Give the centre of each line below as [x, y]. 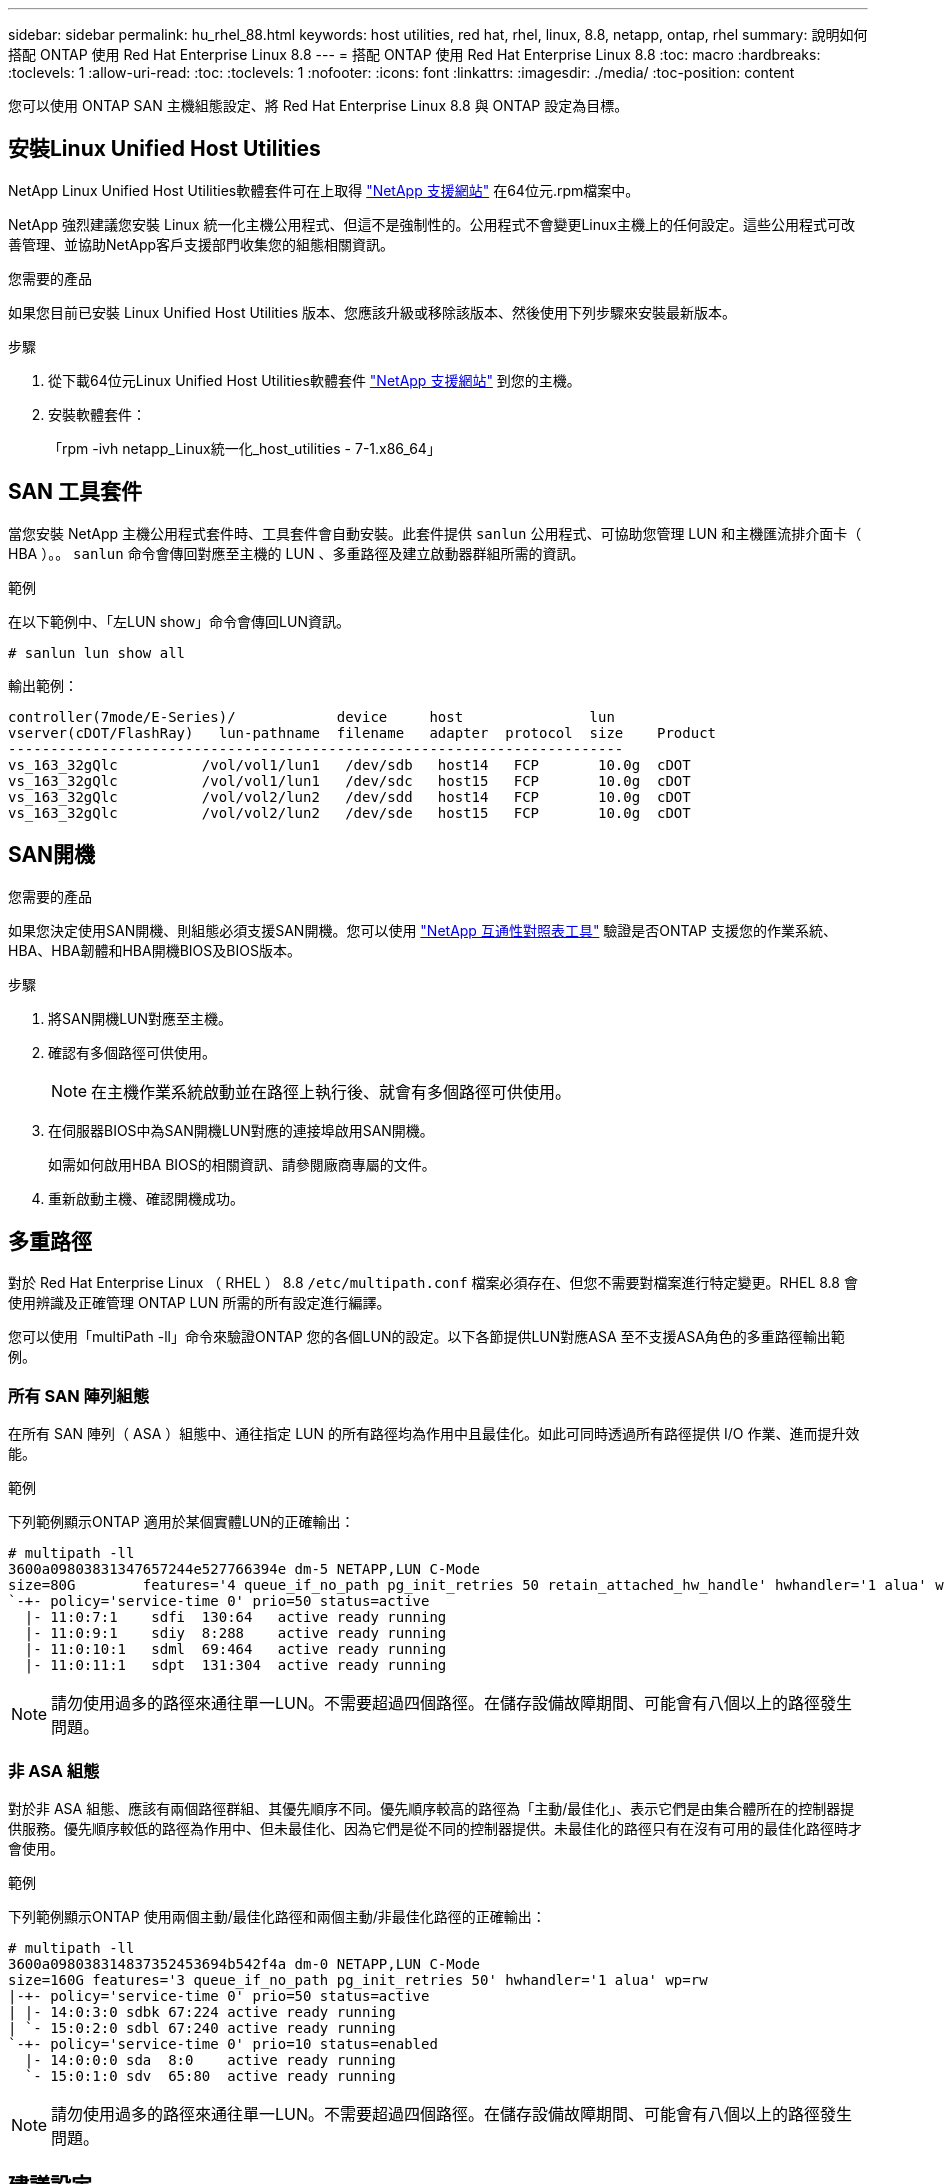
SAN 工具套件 [75, 492]
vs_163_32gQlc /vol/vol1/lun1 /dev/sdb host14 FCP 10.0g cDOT [349, 764]
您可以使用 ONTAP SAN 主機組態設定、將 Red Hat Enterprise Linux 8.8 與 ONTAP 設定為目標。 [318, 105]
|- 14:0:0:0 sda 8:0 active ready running [210, 2059]
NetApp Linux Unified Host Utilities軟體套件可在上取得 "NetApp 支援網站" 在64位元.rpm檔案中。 [324, 190]
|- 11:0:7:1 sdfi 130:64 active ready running [235, 1617]
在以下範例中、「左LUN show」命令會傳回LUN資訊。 [179, 621]
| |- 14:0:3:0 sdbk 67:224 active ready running [202, 2011]
